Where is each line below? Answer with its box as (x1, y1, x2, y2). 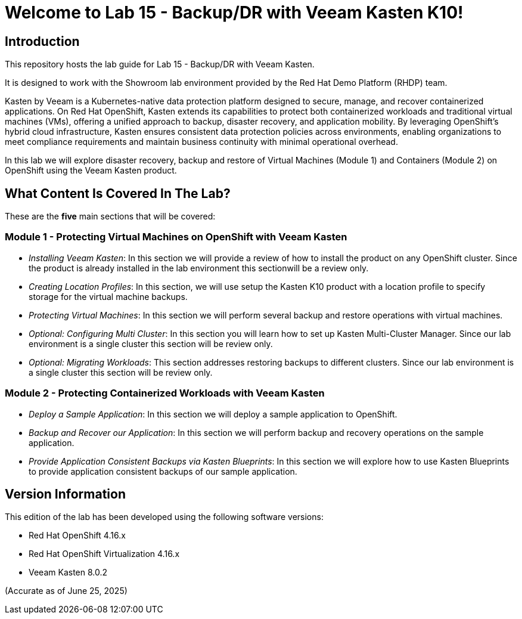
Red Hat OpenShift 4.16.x (29, 530, 126, 541)
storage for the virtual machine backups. (29, 291, 188, 302)
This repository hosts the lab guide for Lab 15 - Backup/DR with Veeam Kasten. (5, 59, 315, 70)
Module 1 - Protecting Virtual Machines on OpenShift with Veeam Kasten (5, 231, 347, 243)
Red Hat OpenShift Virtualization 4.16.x (29, 549, 180, 559)
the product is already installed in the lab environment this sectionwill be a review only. (29, 262, 369, 273)
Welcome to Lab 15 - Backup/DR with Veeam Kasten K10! (5, 2, 464, 23)
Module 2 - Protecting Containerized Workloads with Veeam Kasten (5, 387, 325, 400)
